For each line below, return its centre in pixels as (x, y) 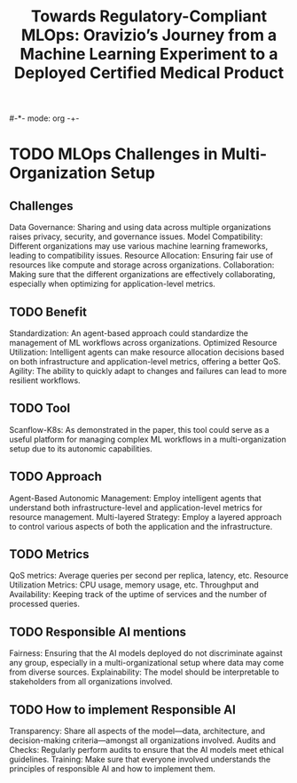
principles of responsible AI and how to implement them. (112, 769)
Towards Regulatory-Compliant (149, 16)
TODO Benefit (48, 312)
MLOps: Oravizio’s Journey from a (149, 35)
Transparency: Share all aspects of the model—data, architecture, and (137, 731)
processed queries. (45, 604)
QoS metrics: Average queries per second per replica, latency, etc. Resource (149, 576)
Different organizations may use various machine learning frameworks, (139, 246)
